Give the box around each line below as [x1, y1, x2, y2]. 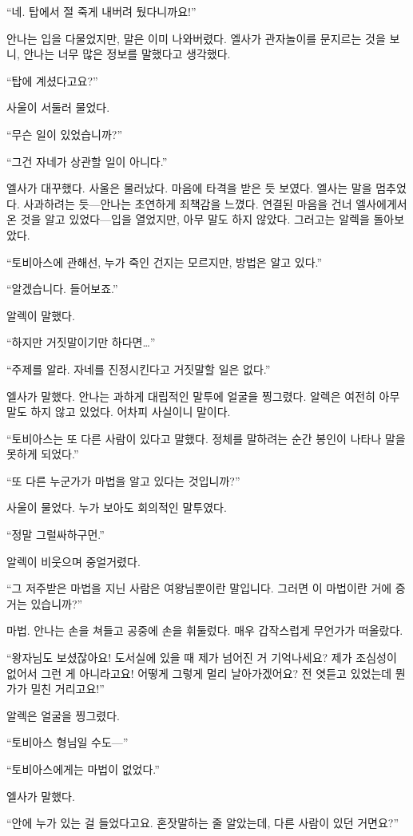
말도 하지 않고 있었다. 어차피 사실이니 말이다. [6, 403, 231, 420]
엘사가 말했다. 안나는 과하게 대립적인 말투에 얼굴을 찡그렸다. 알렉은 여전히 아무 [6, 387, 400, 404]
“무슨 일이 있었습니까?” [6, 125, 123, 142]
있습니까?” [30, 595, 83, 612]
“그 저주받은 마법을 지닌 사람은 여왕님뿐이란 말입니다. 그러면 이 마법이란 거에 [6, 580, 392, 596]
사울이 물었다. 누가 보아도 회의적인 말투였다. [6, 499, 227, 516]
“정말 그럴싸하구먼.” [6, 526, 105, 543]
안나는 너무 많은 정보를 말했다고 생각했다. [23, 46, 231, 62]
